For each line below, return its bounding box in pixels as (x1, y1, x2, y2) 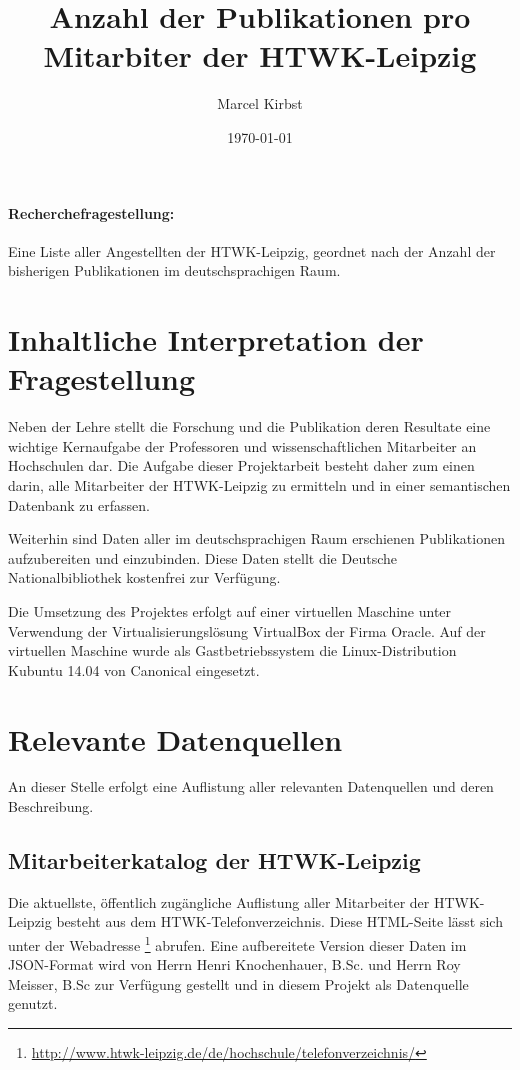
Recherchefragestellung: (8, 202, 175, 223)
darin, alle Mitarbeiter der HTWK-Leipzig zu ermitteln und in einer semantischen (8, 474, 511, 495)
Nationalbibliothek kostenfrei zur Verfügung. (8, 567, 281, 588)
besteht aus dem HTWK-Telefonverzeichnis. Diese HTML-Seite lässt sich (56, 911, 503, 932)
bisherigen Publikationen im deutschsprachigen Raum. (8, 260, 341, 281)
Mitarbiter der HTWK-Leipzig (43, 35, 477, 76)
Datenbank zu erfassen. (8, 494, 150, 515)
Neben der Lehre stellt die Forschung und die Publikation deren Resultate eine (8, 416, 491, 437)
